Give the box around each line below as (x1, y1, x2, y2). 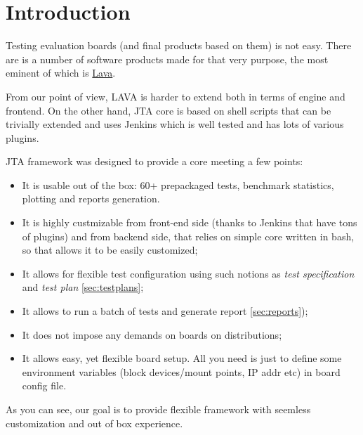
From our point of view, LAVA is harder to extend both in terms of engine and (6, 89, 345, 103)
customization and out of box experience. (6, 415, 183, 430)
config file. (22, 378, 67, 393)
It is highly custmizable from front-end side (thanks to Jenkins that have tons (22, 215, 357, 230)
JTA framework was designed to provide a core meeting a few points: (6, 154, 303, 169)
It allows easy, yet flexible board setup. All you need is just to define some (22, 351, 342, 365)
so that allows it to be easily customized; (22, 242, 198, 257)
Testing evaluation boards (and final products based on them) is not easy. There (6, 38, 352, 53)
